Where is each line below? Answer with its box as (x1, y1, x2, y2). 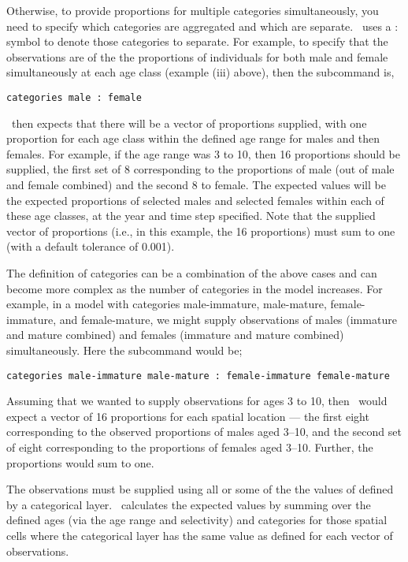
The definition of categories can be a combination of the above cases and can (6, 264, 377, 281)
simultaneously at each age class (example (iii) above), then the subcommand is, (6, 64, 395, 80)
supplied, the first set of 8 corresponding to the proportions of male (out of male (6, 161, 395, 177)
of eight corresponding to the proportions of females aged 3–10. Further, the (6, 438, 373, 455)
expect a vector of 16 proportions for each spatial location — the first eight (6, 408, 369, 424)
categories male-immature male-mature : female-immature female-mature (6, 370, 390, 381)
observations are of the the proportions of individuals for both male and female (6, 48, 388, 65)
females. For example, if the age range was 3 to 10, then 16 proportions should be (6, 145, 400, 162)
